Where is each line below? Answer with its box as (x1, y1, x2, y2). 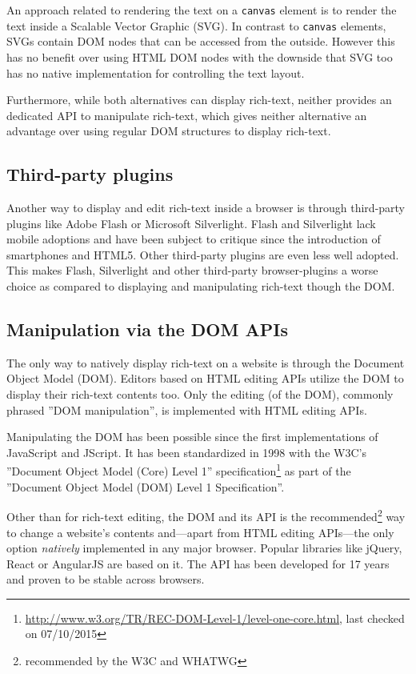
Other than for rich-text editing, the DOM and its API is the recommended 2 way (6, 506, 406, 524)
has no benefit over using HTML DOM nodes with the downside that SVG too (6, 48, 393, 65)
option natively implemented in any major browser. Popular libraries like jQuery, (6, 540, 402, 556)
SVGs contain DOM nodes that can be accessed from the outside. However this (6, 33, 395, 50)
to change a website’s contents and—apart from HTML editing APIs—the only (6, 524, 394, 540)
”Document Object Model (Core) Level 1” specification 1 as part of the (6, 460, 351, 479)
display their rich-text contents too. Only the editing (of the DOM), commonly (6, 386, 394, 403)
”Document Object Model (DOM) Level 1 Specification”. (6, 478, 285, 495)
